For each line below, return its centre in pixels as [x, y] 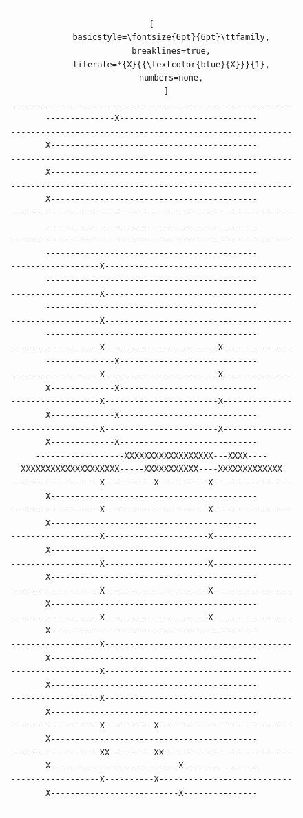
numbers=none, [171, 78]
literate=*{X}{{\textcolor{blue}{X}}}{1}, [171, 64]
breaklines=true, [171, 51]
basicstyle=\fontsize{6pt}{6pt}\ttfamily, [171, 38]
